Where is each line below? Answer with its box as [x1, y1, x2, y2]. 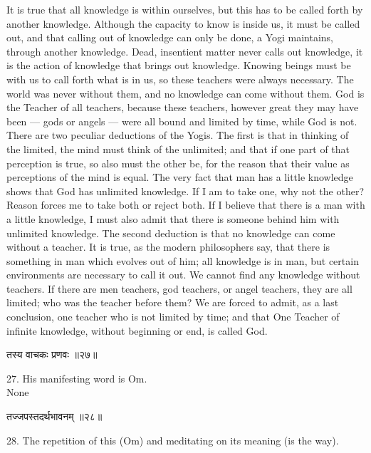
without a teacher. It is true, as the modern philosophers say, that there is [6, 239, 330, 254]
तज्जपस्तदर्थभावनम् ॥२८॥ [6, 409, 103, 424]
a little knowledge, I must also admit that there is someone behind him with [6, 211, 340, 226]
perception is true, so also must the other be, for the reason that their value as [6, 155, 350, 170]
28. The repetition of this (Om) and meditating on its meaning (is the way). [6, 432, 339, 447]
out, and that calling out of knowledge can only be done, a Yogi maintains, [6, 30, 334, 45]
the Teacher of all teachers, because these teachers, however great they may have [6, 100, 359, 115]
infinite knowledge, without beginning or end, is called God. [6, 323, 268, 338]
